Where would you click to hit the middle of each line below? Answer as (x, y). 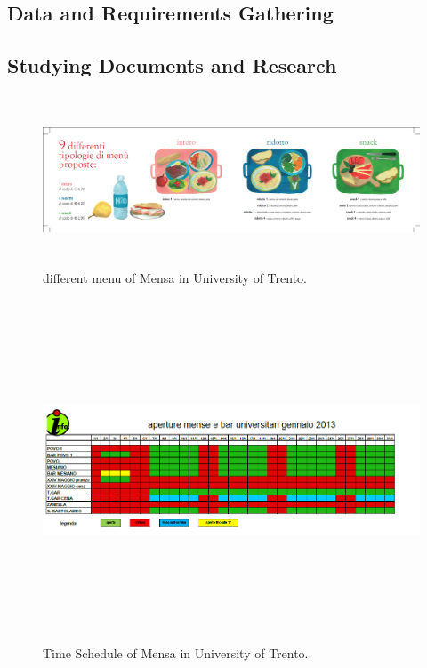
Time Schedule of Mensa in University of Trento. (176, 652)
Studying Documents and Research (172, 65)
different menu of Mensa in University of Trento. (175, 277)
